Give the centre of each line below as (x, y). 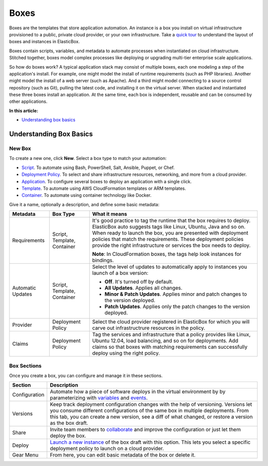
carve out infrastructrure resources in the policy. (149, 328)
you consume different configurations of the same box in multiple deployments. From (149, 411)
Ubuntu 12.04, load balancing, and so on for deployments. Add (165, 341)
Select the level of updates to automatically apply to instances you (170, 267)
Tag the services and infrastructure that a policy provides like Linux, (171, 334)
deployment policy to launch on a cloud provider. (107, 449)
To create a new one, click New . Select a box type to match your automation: (88, 158)
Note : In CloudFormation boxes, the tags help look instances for (167, 254)
